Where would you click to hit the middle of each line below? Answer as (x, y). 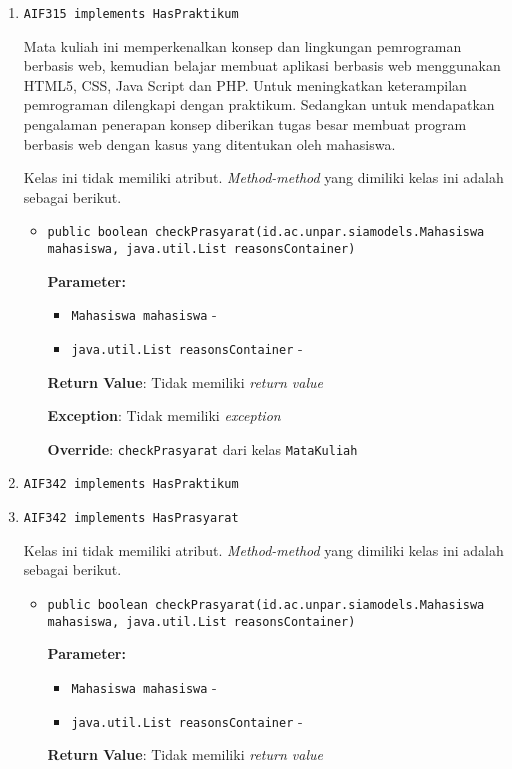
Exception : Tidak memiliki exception (164, 415)
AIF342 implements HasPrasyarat (131, 518)
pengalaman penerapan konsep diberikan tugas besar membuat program (245, 124)
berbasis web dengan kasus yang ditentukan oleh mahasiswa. (209, 143)
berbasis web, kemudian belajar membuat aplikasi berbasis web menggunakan (262, 65)
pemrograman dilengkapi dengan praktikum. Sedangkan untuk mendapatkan (259, 104)
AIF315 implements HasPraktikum (131, 14)
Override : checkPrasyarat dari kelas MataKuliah (202, 448)
